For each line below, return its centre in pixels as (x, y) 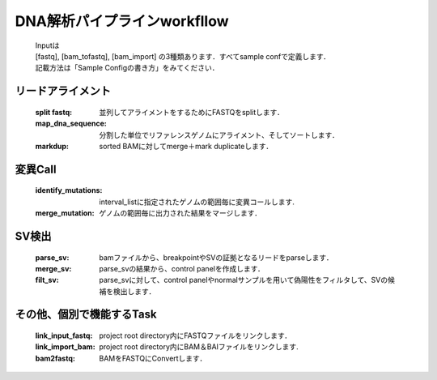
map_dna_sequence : (71, 124)
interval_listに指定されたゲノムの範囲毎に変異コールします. (197, 202)
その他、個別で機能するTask (86, 315)
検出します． (134, 291)
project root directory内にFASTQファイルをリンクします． (195, 335)
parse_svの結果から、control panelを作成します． (182, 268)
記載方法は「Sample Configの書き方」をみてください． (127, 68)
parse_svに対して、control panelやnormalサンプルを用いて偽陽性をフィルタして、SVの (244, 280)
